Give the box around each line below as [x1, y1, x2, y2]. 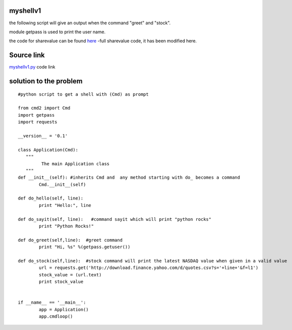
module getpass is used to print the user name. [9, 29, 106, 35]
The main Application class [41, 161, 110, 166]
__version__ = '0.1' [18, 133, 68, 138]
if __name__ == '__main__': [18, 300, 86, 305]
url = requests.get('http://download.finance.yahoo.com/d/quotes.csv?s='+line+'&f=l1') [39, 265, 259, 270]
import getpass [18, 112, 55, 118]
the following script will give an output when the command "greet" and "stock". [9, 20, 171, 26]
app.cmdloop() [39, 314, 73, 320]
